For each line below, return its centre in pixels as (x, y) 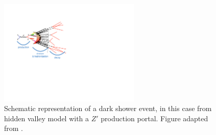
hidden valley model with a (47, 118)
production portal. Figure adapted (154, 118)
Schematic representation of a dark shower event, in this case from (108, 108)
